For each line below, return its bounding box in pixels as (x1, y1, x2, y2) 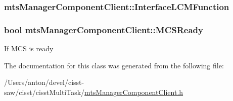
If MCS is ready (4, 43, 54, 54)
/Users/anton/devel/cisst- (4, 77, 84, 87)
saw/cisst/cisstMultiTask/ (4, 86, 85, 97)
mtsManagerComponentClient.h (84, 86, 183, 97)
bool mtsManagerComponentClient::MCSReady (4, 23, 203, 36)
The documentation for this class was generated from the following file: (4, 60, 224, 70)
